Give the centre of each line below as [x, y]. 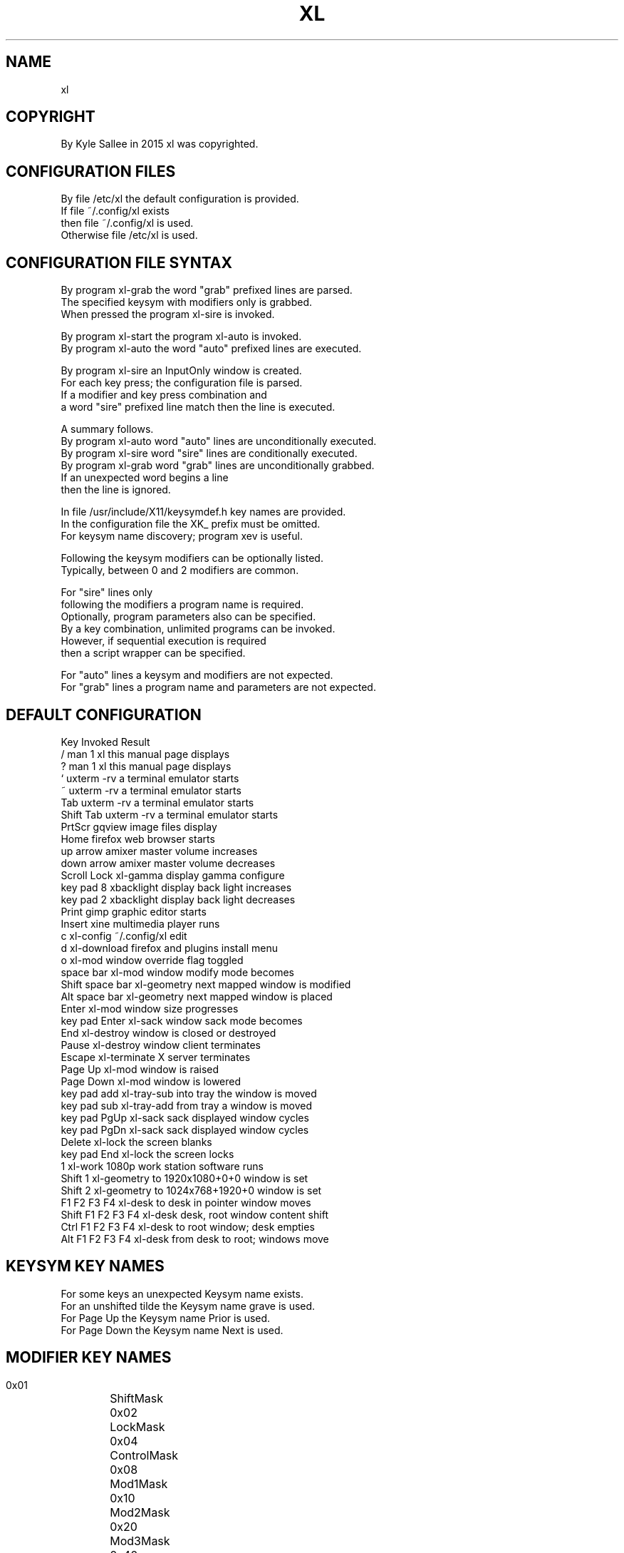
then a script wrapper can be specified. [153, 653]
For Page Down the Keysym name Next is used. [172, 1330]
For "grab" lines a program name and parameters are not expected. [218, 687]
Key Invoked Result [105, 742]
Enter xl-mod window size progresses [150, 1008]
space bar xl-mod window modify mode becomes [177, 972]
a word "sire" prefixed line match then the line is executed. [198, 407]
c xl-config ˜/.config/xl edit [124, 936]
